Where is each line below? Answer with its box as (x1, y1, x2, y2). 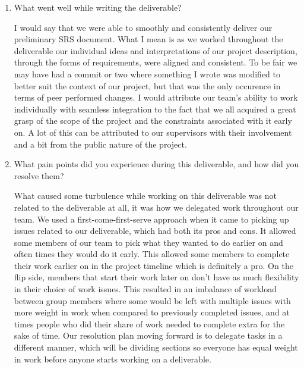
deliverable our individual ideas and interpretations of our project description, (14, 44, 297, 57)
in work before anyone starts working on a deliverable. (14, 352, 211, 365)
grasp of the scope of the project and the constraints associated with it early (14, 114, 292, 127)
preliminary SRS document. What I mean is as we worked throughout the (14, 33, 283, 45)
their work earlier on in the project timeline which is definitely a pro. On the (14, 259, 293, 271)
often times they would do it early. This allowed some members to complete (14, 248, 290, 260)
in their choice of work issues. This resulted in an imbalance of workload (14, 283, 277, 295)
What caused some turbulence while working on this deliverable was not (14, 189, 277, 202)
